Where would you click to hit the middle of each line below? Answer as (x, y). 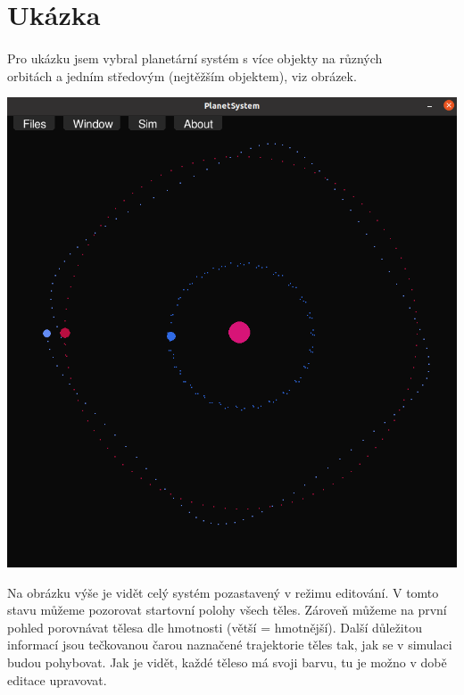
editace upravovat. (57, 679)
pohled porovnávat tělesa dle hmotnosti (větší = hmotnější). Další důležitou (215, 627)
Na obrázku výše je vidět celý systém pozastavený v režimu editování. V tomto (223, 592)
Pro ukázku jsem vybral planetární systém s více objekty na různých (195, 58)
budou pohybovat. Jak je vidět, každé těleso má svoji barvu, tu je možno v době (227, 662)
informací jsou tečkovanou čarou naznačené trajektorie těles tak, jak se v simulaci (230, 645)
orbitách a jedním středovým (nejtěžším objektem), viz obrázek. (182, 75)
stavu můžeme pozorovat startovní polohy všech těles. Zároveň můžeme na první (227, 610)
